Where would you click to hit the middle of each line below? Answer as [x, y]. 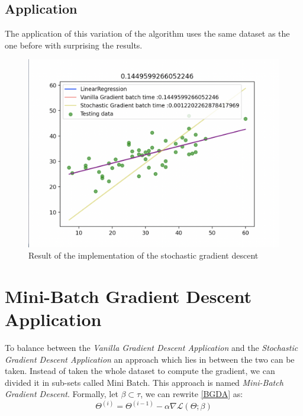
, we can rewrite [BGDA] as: [192, 394]
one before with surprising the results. [74, 45]
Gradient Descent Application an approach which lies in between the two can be [150, 359]
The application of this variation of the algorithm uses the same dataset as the [147, 33]
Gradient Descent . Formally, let [62, 394]
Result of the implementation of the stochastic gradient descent [144, 255]
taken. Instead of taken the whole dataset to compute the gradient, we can [140, 371]
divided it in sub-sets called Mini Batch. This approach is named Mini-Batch [144, 382]
